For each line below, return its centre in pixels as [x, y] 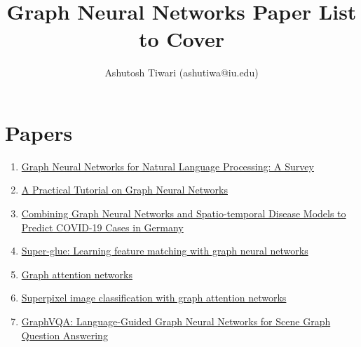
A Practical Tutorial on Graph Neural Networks [124, 190]
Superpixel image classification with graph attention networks [154, 298]
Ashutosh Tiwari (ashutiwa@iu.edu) [182, 73]
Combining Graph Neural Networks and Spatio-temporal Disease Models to [184, 213]
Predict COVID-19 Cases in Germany [102, 227]
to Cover [182, 39]
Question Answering [64, 335]
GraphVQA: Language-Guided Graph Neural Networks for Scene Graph [176, 321]
